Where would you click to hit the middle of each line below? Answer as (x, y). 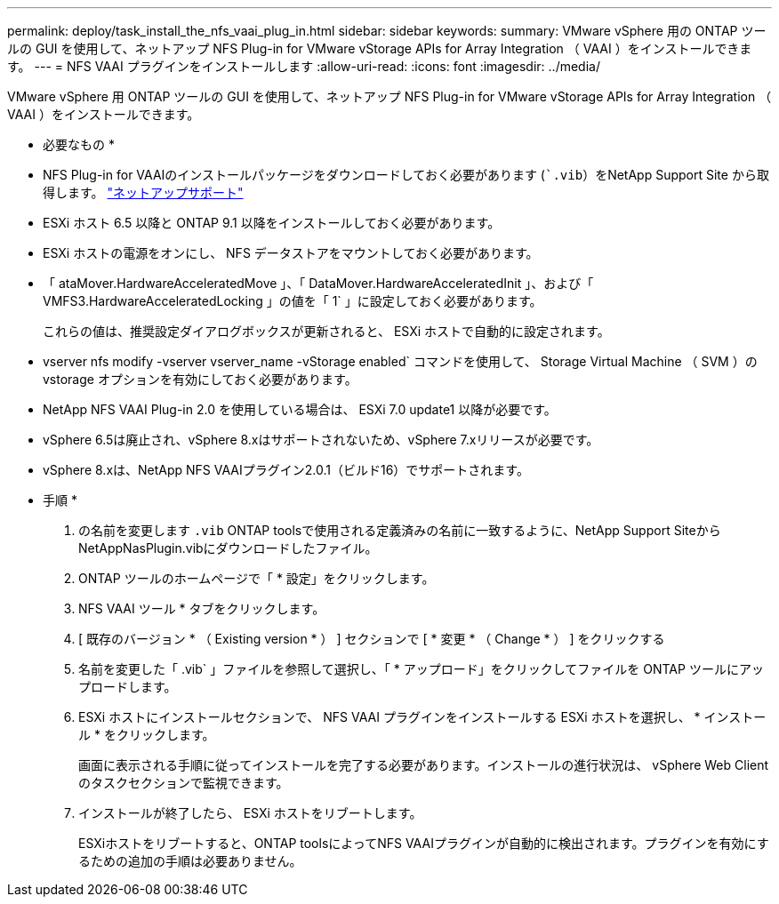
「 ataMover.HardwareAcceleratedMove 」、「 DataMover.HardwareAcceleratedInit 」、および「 (318, 283)
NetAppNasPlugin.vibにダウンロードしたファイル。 (228, 548)
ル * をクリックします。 (147, 735)
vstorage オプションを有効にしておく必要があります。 (200, 379)
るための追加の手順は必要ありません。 (190, 861)
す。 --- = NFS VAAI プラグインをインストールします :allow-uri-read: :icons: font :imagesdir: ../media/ (304, 66)
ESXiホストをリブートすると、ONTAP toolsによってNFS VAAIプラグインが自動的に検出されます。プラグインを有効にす (424, 843)
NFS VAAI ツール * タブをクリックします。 (202, 608)
